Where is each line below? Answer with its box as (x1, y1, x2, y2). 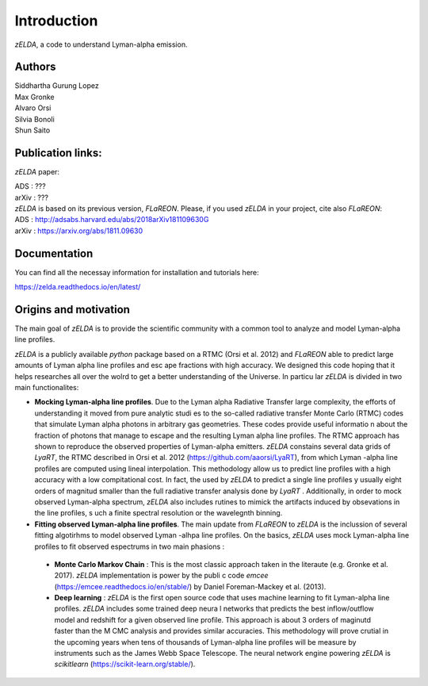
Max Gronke (14, 92, 55, 102)
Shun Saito (14, 125, 51, 135)
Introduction (14, 12, 98, 29)
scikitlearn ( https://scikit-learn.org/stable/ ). (54, 659, 196, 669)
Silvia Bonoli (14, 114, 55, 124)
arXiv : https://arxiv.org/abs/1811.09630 (14, 226, 143, 236)
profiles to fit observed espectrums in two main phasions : (34, 542, 225, 551)
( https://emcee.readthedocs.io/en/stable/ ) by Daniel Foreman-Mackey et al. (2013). (54, 581, 327, 591)
